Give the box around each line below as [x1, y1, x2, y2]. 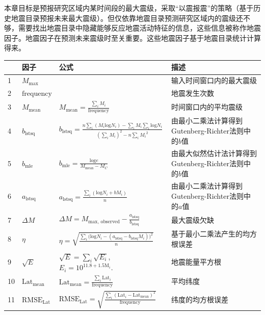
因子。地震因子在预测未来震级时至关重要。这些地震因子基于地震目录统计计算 [4, 32, 261, 43]
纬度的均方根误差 [171, 294, 228, 304]
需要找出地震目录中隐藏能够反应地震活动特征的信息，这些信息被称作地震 [18, 22, 261, 33]
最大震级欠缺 [171, 214, 214, 225]
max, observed [88, 219, 120, 224]
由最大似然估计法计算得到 [171, 148, 257, 159]
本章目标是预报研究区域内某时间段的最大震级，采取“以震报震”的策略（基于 [4, 3, 254, 13]
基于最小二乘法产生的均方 [171, 228, 257, 239]
